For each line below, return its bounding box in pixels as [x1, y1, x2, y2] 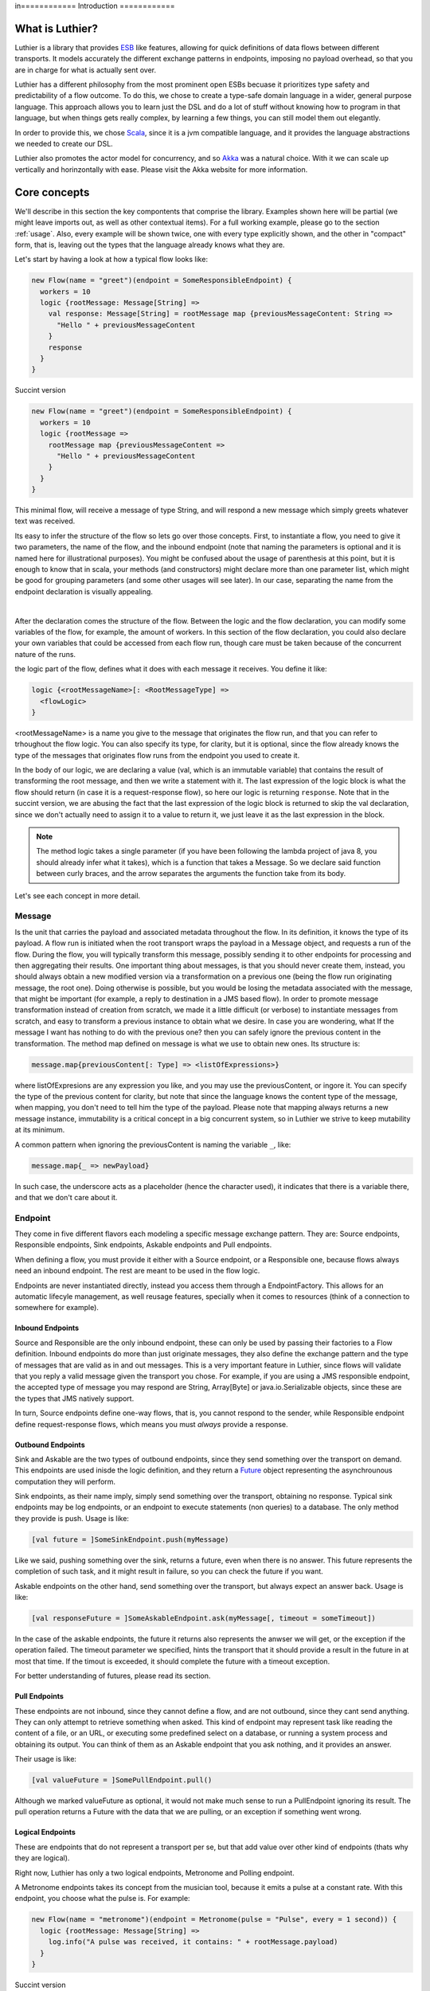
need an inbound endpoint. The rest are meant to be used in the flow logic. [14, 1266, 260, 1276]
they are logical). [14, 1853, 70, 1863]
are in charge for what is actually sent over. [14, 65, 157, 75]
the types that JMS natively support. [14, 1394, 135, 1403]
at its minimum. [14, 1125, 65, 1135]
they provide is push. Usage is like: [14, 1513, 129, 1523]
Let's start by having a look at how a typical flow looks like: [14, 255, 209, 264]
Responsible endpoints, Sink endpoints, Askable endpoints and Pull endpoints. [14, 1240, 272, 1250]
